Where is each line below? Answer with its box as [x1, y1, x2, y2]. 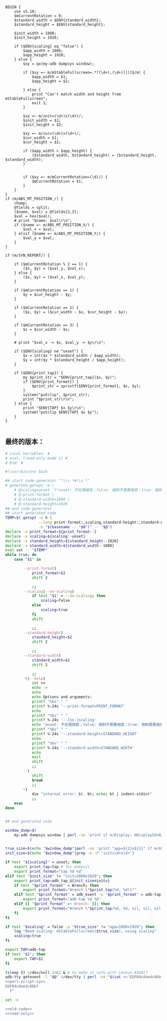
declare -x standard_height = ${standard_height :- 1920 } [5, 538, 119, 544]
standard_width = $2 [31, 658, 70, 663]
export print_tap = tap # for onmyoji [14, 864, 90, 870]
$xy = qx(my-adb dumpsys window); [23, 61, 94, 66]
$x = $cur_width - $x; [23, 327, 70, 332]
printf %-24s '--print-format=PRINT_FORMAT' [31, 703, 126, 709]
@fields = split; [14, 205, 50, 210]
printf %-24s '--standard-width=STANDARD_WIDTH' [31, 745, 135, 750]
